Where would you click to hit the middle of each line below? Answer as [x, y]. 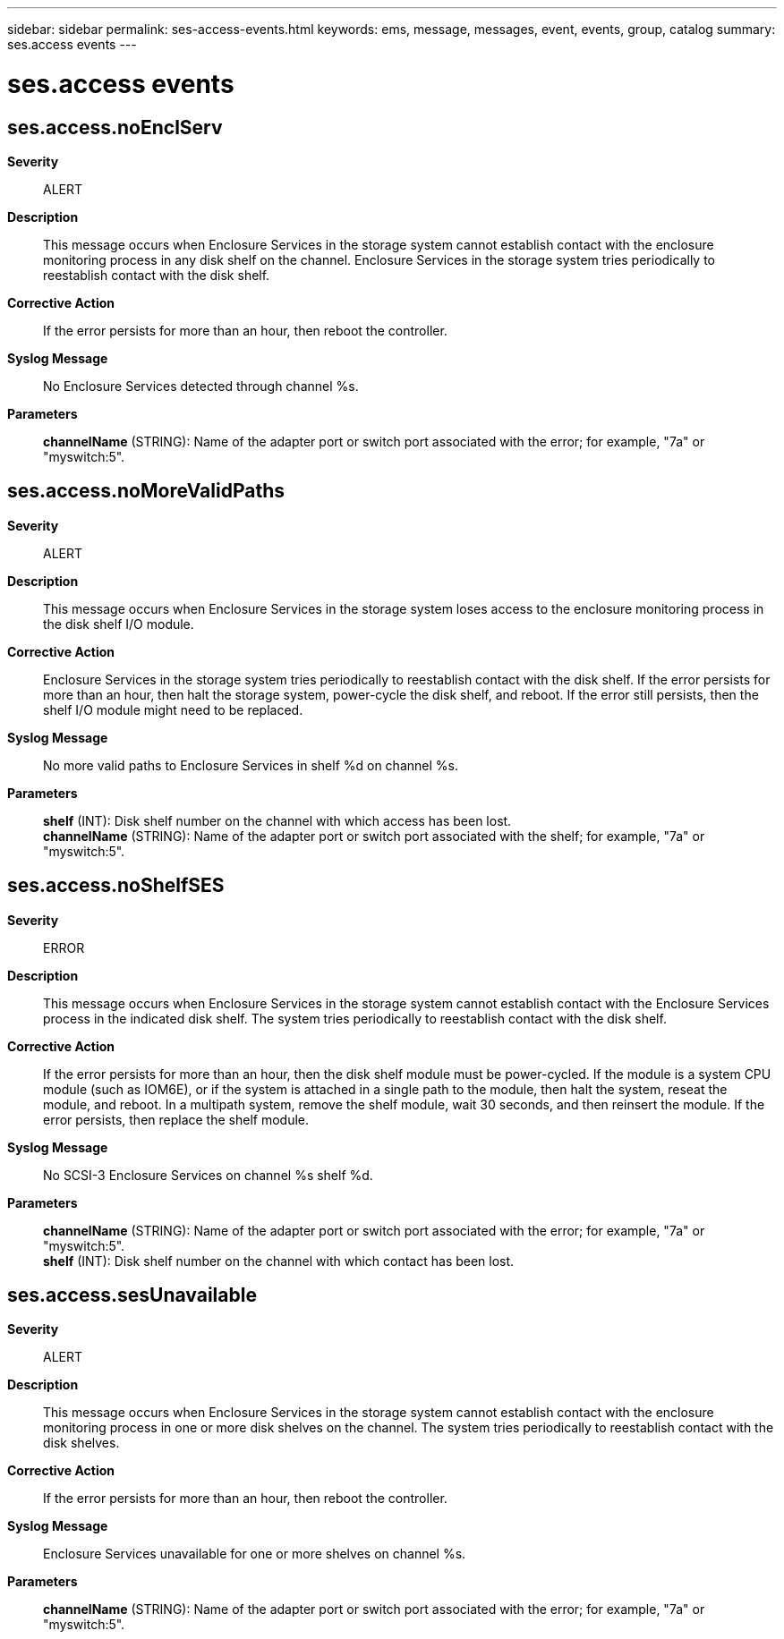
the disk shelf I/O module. [119, 624]
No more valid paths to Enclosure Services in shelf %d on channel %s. [251, 765]
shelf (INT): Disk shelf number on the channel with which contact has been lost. [279, 1261]
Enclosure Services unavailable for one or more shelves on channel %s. [255, 1554]
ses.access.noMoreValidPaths [146, 491]
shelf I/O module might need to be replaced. [173, 709]
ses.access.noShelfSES [116, 886]
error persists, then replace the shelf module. [176, 1119]
